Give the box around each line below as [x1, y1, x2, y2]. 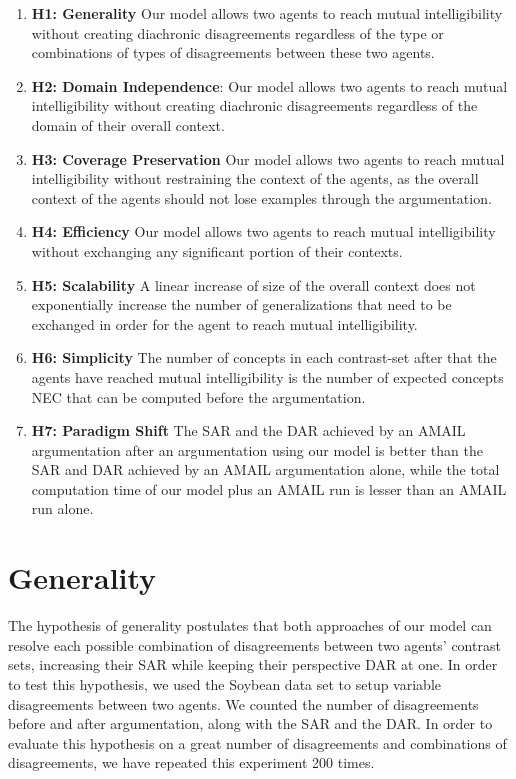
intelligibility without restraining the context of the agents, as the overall [31, 168, 479, 189]
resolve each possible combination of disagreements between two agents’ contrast [8, 634, 501, 655]
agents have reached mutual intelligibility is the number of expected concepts [31, 366, 504, 387]
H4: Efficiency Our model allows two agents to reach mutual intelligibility [31, 221, 496, 242]
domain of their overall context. [31, 114, 225, 135]
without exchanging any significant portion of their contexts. [31, 240, 403, 261]
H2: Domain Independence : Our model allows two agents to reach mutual [31, 75, 508, 96]
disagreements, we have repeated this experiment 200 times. [8, 752, 375, 773]
